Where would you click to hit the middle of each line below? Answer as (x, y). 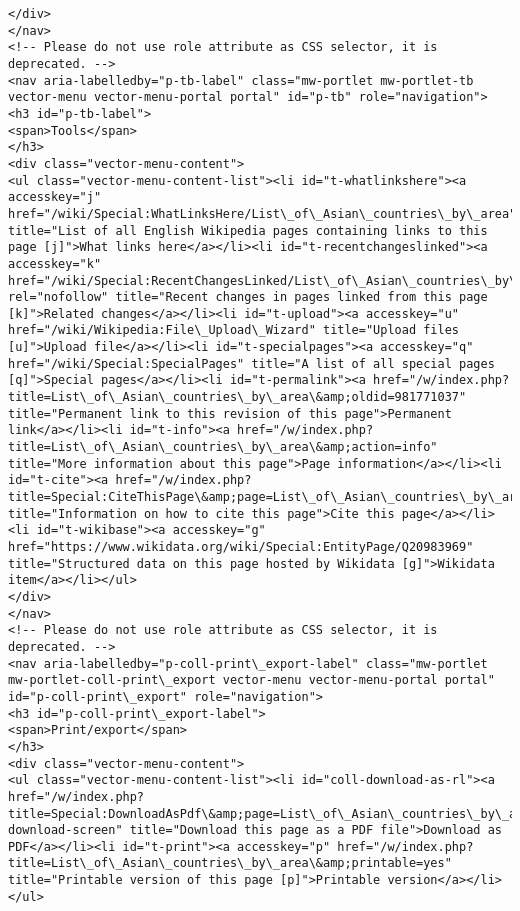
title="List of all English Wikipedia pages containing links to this (248, 230)
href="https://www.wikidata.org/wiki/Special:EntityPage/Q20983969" (241, 547)
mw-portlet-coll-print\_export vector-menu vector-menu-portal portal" (251, 680)
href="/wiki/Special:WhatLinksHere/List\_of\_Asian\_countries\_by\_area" (262, 213)
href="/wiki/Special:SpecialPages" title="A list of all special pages (251, 363)
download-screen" (65, 830)
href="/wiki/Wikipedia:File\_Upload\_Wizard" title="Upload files (234, 330)
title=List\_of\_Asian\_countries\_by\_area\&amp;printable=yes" (230, 863)
